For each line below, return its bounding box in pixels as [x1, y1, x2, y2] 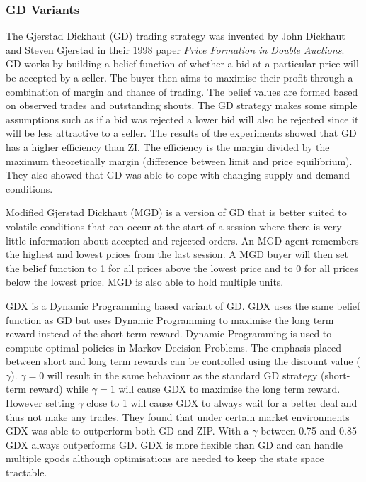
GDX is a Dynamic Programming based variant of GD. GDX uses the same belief [6, 298, 360, 313]
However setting [6, 396, 75, 410]
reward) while [29, 381, 89, 396]
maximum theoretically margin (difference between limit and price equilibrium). [6, 153, 353, 168]
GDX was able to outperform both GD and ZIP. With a [6, 423, 249, 438]
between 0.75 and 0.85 [261, 423, 357, 438]
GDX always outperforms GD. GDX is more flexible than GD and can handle [6, 437, 343, 452]
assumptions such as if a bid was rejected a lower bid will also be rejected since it [6, 111, 359, 126]
